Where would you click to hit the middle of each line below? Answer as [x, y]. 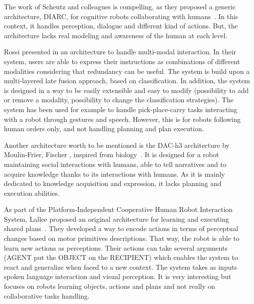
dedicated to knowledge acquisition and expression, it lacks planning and [113, 183]
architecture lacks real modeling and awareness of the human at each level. [116, 35]
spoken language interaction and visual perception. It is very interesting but [118, 276]
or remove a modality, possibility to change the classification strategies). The [119, 100]
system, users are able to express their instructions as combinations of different [122, 61]
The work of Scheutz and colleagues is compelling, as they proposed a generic [120, 6]
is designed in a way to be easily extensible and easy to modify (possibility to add [127, 90]
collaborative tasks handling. [47, 295]
